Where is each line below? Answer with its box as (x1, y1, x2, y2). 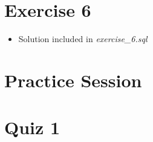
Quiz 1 (4, 115, 60, 140)
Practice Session (4, 67, 142, 92)
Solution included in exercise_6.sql (18, 32, 148, 45)
